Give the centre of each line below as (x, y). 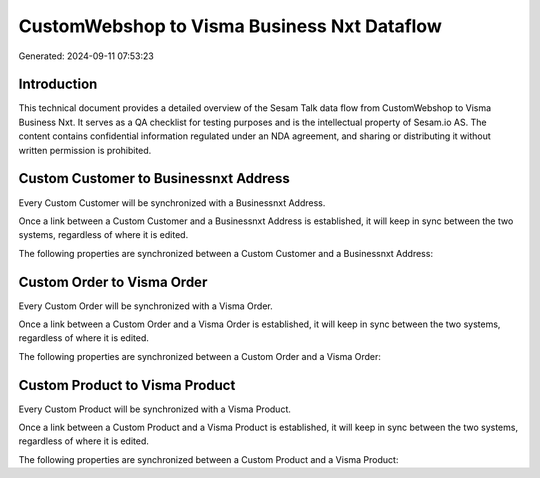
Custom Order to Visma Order (113, 281)
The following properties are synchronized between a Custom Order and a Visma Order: (200, 356)
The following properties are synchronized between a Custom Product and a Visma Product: (208, 459)
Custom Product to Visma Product (127, 385)
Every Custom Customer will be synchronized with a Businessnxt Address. (172, 202)
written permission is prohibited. (85, 150)
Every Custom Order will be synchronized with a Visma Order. (146, 306)
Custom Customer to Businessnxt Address (154, 178)
